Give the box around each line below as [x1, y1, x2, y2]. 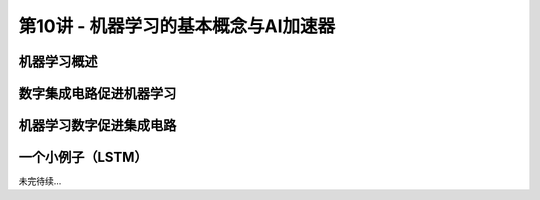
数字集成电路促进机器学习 [18, 85, 177, 102]
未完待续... [18, 175, 62, 187]
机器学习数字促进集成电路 [18, 117, 177, 134]
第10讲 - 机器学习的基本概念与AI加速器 [18, 15, 336, 37]
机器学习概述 [18, 53, 98, 70]
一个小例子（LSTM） [18, 149, 149, 166]
